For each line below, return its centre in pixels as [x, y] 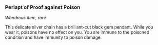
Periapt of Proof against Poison [43, 7]
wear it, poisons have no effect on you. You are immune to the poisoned [77, 32]
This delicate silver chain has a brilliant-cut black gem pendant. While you [79, 27]
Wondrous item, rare [26, 18]
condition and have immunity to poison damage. [53, 37]
